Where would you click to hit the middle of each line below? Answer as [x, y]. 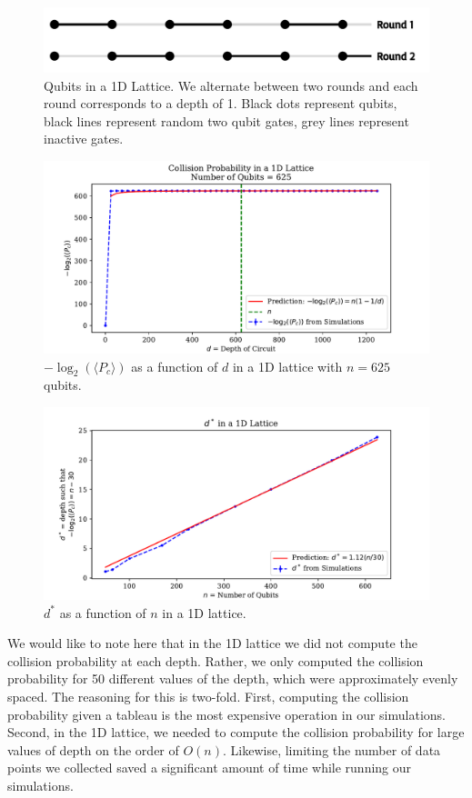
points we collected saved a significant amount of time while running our [210, 768]
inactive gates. [84, 139]
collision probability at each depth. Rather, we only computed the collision [216, 660]
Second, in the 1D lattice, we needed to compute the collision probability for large [236, 732]
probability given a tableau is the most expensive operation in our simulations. [226, 714]
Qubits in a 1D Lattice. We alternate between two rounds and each [231, 85]
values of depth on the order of [93, 749]
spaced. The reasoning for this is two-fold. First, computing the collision [208, 696]
